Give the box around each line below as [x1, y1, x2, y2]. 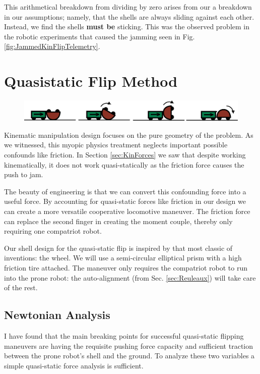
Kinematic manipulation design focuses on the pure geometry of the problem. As [4, 129, 253, 140]
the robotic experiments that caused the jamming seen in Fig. [4, 31, 195, 41]
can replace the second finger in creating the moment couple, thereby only [4, 216, 233, 226]
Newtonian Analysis [4, 307, 110, 323]
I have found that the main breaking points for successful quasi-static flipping [4, 330, 244, 341]
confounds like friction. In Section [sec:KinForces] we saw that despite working [4, 149, 246, 160]
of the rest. [4, 282, 38, 293]
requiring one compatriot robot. [4, 226, 102, 236]
